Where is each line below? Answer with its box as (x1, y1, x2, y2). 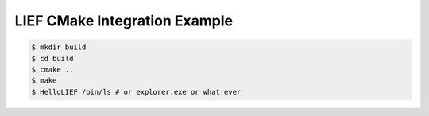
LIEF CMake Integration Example (14, 12, 234, 29)
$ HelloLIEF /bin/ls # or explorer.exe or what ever (31, 87, 242, 96)
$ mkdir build (31, 43, 87, 52)
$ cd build (31, 54, 74, 63)
